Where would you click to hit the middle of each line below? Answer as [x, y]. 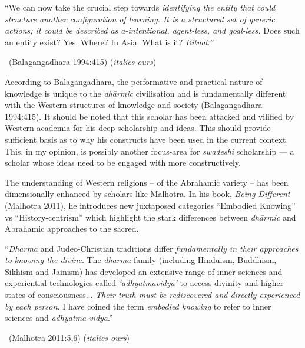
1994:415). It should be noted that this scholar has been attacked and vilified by [150, 116]
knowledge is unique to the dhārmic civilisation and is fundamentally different [145, 93]
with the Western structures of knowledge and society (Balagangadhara [134, 105]
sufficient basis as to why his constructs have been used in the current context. [147, 139]
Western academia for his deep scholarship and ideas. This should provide [138, 128]
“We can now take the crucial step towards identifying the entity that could [140, 7]
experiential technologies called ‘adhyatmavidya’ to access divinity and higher [144, 283]
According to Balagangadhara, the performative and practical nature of [134, 81]
